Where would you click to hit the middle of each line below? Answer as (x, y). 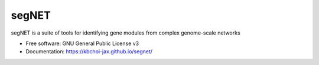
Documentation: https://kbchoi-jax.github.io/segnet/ (89, 52)
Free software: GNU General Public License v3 (82, 43)
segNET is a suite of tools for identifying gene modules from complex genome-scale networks (126, 33)
